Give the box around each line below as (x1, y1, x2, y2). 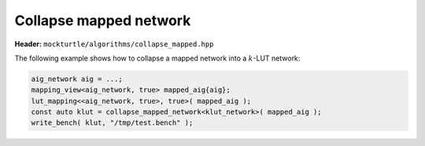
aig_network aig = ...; (31, 75, 124, 83)
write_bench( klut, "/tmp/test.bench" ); (31, 119, 194, 127)
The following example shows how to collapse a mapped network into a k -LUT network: (14, 53, 301, 63)
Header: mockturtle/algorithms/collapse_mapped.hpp (14, 39, 214, 49)
